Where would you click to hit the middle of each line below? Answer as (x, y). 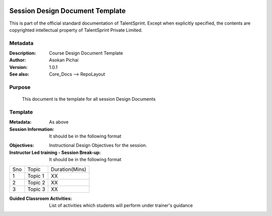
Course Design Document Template (86, 53)
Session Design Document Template (67, 11)
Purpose (20, 87)
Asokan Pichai (64, 60)
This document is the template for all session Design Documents (89, 99)
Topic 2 (36, 182)
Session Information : (32, 129)
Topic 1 (36, 176)
